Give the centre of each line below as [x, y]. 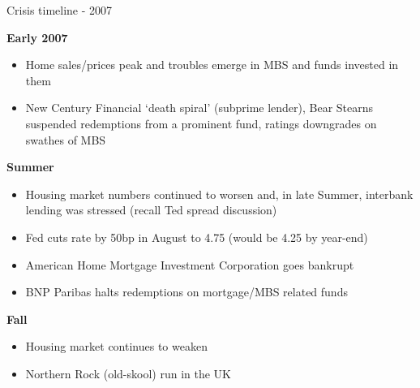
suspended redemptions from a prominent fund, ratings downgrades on [201, 123]
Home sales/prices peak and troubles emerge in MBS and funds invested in [212, 65]
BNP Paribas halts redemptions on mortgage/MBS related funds [186, 292]
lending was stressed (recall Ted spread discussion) [151, 210]
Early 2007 [37, 37]
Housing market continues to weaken [116, 346]
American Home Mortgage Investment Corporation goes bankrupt [190, 264]
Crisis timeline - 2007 [60, 10]
